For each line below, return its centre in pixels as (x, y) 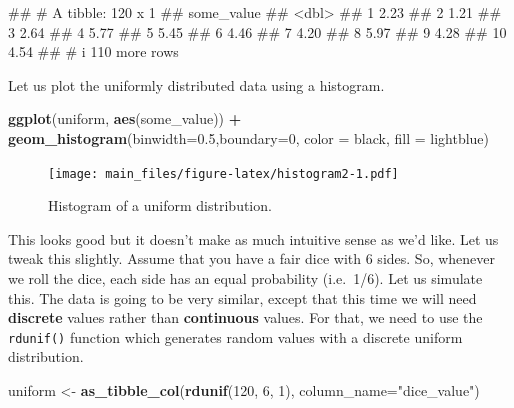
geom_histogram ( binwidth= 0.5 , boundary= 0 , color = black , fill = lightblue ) (249, 137)
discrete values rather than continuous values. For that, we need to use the (245, 317)
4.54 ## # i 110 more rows (93, 51)
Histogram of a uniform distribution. (160, 205)
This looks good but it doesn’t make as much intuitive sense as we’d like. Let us (253, 238)
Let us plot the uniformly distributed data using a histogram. (196, 84)
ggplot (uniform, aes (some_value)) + (125, 118)
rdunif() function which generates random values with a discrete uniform (235, 336)
